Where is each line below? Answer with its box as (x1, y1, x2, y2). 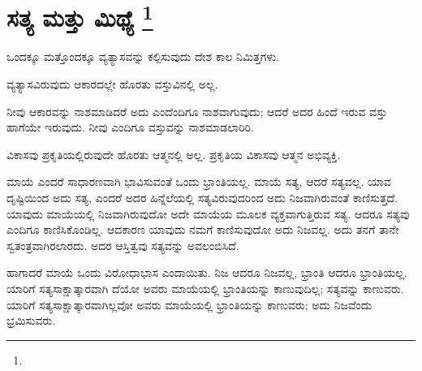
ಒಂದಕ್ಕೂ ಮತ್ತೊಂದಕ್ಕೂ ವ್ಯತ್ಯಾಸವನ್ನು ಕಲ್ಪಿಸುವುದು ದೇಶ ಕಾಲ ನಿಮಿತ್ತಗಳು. (6, 48, 280, 65)
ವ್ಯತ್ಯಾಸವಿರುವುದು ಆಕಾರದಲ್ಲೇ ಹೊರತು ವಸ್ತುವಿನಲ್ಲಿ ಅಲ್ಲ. (6, 75, 218, 93)
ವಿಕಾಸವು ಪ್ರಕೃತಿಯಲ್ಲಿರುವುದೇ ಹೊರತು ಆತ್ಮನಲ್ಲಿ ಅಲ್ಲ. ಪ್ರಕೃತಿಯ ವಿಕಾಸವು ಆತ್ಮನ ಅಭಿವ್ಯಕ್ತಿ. (6, 145, 341, 162)
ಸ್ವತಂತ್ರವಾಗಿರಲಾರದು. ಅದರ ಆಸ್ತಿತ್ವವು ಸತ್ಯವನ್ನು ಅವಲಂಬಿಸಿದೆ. (6, 236, 239, 253)
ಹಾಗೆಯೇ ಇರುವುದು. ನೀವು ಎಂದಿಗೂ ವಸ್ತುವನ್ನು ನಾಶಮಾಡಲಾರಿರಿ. (6, 119, 254, 136)
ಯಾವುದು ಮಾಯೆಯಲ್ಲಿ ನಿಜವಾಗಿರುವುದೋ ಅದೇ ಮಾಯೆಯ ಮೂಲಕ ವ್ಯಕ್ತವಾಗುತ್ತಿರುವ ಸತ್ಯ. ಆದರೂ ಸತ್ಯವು (6, 205, 410, 222)
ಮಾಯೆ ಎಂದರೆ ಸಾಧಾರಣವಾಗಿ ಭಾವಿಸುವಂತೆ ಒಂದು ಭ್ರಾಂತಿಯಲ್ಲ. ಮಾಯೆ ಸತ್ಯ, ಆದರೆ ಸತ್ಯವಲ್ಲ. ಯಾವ (6, 173, 392, 190)
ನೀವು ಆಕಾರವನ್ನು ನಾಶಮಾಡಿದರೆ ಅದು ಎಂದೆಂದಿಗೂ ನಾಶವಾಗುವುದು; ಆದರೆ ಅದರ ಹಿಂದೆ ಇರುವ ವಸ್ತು (6, 102, 388, 119)
